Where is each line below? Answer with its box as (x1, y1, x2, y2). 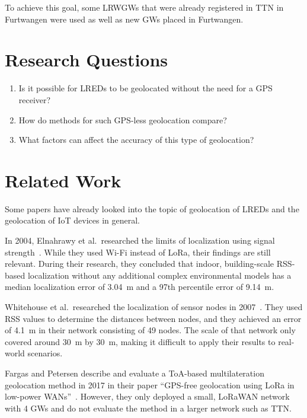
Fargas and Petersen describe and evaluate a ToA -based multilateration (5, 366, 264, 379)
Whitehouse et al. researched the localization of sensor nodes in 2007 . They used (5, 300, 303, 312)
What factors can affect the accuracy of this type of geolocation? (18, 133, 254, 146)
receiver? (18, 93, 51, 106)
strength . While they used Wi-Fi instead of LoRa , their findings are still (5, 245, 271, 258)
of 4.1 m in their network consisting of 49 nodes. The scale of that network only (5, 324, 296, 336)
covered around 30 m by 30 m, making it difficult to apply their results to (5, 335, 276, 347)
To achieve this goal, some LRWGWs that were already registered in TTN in (5, 1, 284, 13)
